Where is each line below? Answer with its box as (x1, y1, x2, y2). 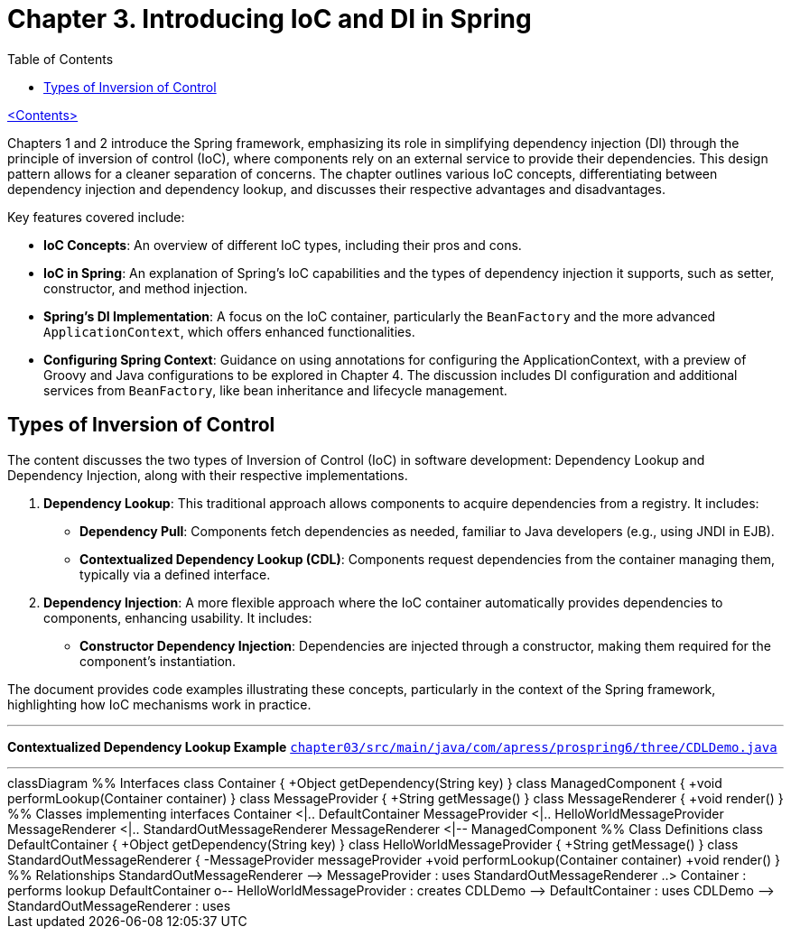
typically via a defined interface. (79, 566, 271, 582)
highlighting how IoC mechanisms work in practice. (7, 696, 312, 712)
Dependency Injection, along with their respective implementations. (7, 467, 408, 483)
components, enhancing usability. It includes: (43, 609, 312, 626)
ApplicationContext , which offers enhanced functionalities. (43, 323, 415, 339)
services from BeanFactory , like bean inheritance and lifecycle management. (43, 382, 507, 398)
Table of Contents (7, 51, 114, 67)
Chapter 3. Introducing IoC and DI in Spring (7, 4, 532, 34)
